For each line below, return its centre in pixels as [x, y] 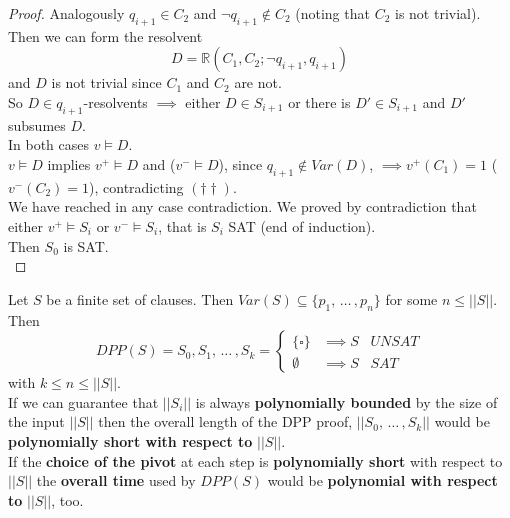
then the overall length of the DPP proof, [225, 421]
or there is [319, 101]
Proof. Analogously [66, 13]
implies [69, 163]
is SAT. [86, 245]
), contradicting [136, 186]
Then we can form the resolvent [105, 35]
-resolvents [115, 101]
